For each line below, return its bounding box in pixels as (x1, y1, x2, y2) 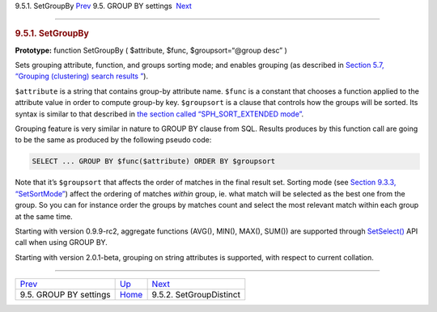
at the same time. (15, 211, 73, 221)
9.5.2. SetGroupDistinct (151, 289, 240, 301)
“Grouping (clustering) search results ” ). (15, 71, 149, 81)
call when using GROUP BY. (15, 238, 108, 247)
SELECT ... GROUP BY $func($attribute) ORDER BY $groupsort (32, 157, 276, 166)
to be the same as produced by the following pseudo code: (15, 135, 212, 145)
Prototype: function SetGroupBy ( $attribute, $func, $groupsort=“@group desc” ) (15, 45, 287, 55)
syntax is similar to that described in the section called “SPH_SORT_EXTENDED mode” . (15, 109, 304, 119)
